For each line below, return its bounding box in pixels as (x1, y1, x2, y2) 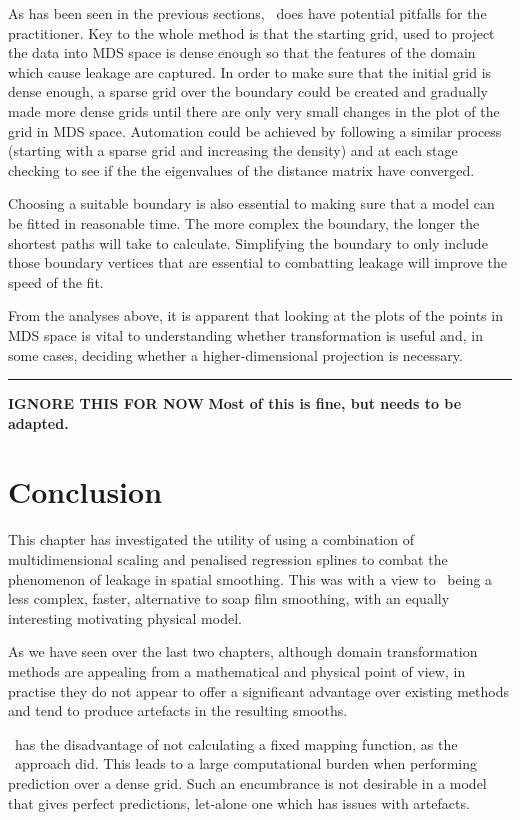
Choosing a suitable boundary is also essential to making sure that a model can (8, 193, 495, 214)
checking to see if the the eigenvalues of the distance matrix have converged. (8, 159, 475, 180)
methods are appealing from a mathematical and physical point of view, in (8, 660, 466, 681)
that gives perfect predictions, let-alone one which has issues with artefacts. (8, 792, 470, 813)
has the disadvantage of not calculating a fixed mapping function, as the (14, 733, 458, 754)
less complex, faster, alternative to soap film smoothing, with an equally (8, 588, 450, 609)
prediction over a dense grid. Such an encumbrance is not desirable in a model (8, 772, 487, 793)
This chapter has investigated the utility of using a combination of (8, 529, 414, 550)
